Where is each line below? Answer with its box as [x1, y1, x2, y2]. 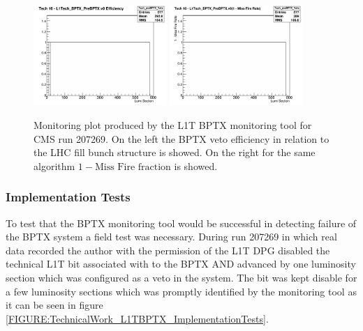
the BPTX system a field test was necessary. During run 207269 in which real [6, 229, 337, 244]
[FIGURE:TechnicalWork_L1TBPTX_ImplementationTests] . [6, 311, 269, 325]
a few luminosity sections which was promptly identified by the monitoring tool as [6, 284, 357, 298]
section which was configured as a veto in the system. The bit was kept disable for [6, 270, 357, 285]
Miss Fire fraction [94, 162, 171, 172]
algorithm [34, 158, 75, 173]
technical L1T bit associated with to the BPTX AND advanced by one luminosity [6, 256, 356, 271]
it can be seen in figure [6, 298, 103, 312]
